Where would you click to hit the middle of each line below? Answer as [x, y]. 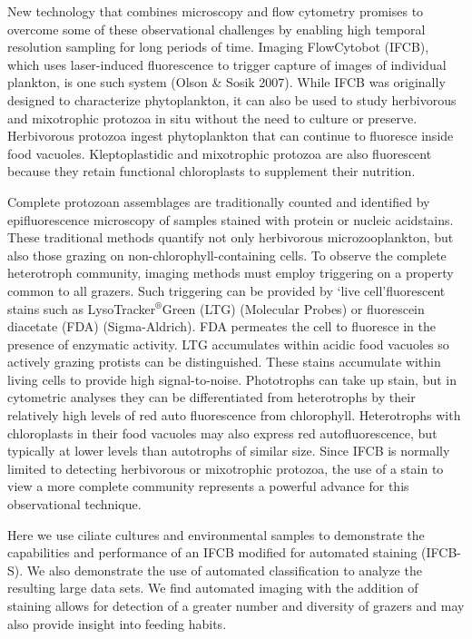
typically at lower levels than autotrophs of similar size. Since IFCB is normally [229, 451]
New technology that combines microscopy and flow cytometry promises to [216, 11]
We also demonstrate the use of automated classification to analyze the [224, 570]
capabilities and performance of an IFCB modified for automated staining [212, 552]
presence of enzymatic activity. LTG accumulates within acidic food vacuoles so [228, 344]
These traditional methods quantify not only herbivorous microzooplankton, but [231, 237]
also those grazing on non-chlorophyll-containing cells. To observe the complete [227, 255]
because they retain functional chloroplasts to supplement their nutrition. [211, 171]
